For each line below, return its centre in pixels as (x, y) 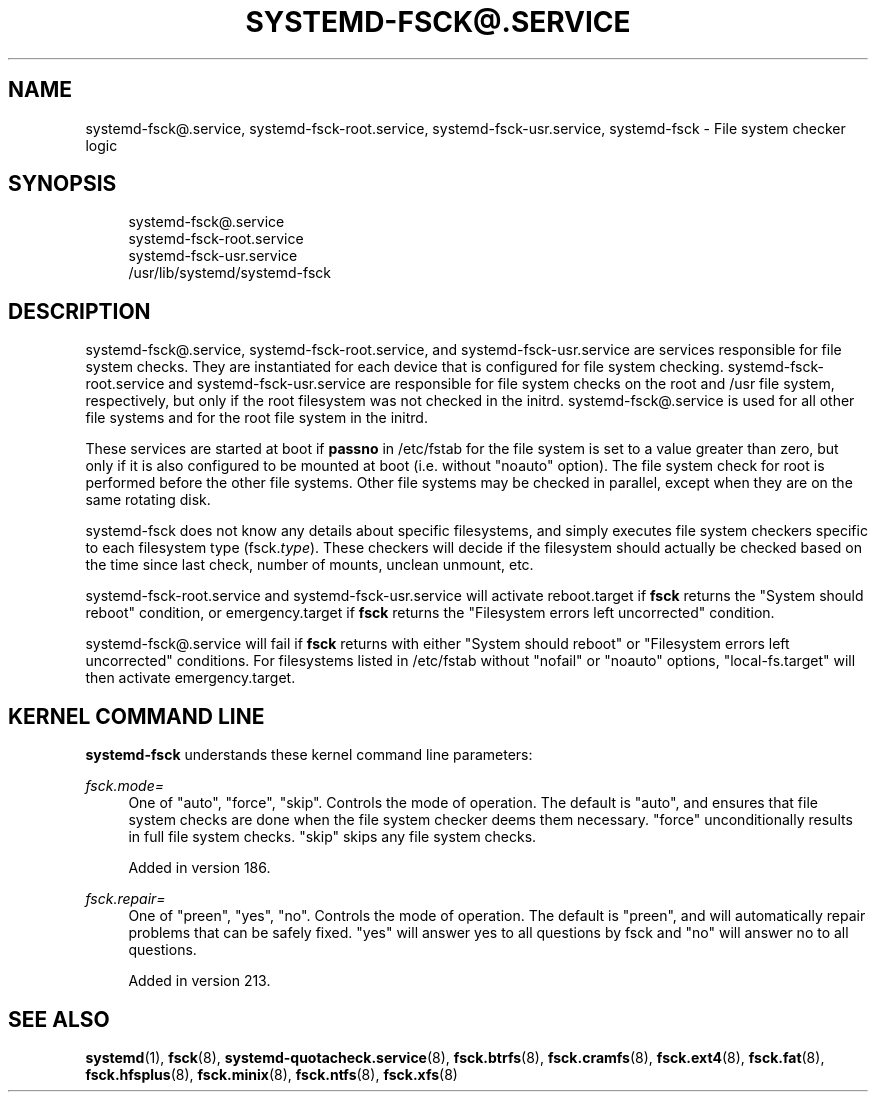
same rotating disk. (148, 500)
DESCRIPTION (79, 311)
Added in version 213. (199, 981)
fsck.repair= (125, 899)
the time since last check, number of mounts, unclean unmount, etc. (309, 565)
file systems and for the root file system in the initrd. (256, 418)
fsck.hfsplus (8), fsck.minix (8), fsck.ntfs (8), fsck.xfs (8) (271, 1074)
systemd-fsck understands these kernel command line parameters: (309, 755)
